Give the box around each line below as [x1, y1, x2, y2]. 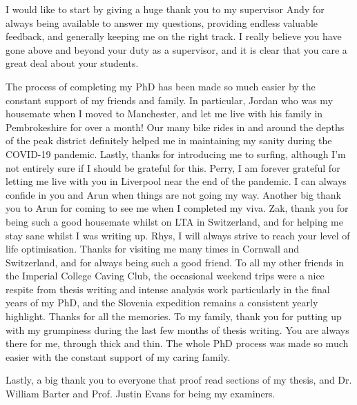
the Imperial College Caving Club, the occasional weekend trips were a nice [6, 268, 325, 283]
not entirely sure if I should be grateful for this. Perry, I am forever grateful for [6, 160, 340, 175]
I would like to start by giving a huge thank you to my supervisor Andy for [6, 2, 325, 16]
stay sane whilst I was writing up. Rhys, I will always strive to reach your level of [6, 228, 350, 242]
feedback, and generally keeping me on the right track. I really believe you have [6, 29, 342, 43]
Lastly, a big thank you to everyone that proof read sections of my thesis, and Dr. [6, 373, 352, 387]
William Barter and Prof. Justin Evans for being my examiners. [6, 386, 276, 401]
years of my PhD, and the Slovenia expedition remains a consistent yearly [6, 295, 318, 310]
